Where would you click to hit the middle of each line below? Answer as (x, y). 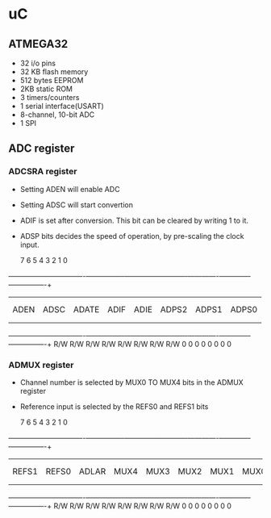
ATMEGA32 (38, 44)
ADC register (42, 149)
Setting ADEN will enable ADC (70, 189)
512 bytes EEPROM (52, 80)
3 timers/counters (50, 97)
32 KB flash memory (54, 72)
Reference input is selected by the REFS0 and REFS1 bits (114, 406)
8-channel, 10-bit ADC (57, 115)
